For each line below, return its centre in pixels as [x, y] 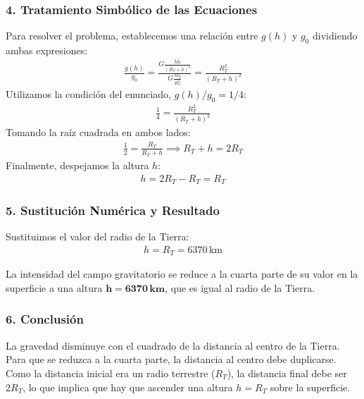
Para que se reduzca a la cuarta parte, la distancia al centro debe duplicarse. [171, 359]
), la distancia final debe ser [287, 373]
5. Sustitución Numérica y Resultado [113, 210]
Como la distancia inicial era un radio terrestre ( [111, 373]
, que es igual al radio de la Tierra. [240, 287]
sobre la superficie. [310, 387]
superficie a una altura [54, 287]
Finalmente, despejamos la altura [77, 165]
